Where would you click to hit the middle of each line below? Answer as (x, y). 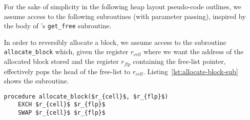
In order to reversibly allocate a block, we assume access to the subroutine (115, 42)
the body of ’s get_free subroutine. (58, 26)
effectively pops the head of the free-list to (67, 71)
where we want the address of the (193, 51)
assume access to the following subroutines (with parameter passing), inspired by (125, 16)
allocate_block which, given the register (66, 51)
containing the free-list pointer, (179, 61)
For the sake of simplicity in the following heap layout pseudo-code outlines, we (123, 6)
